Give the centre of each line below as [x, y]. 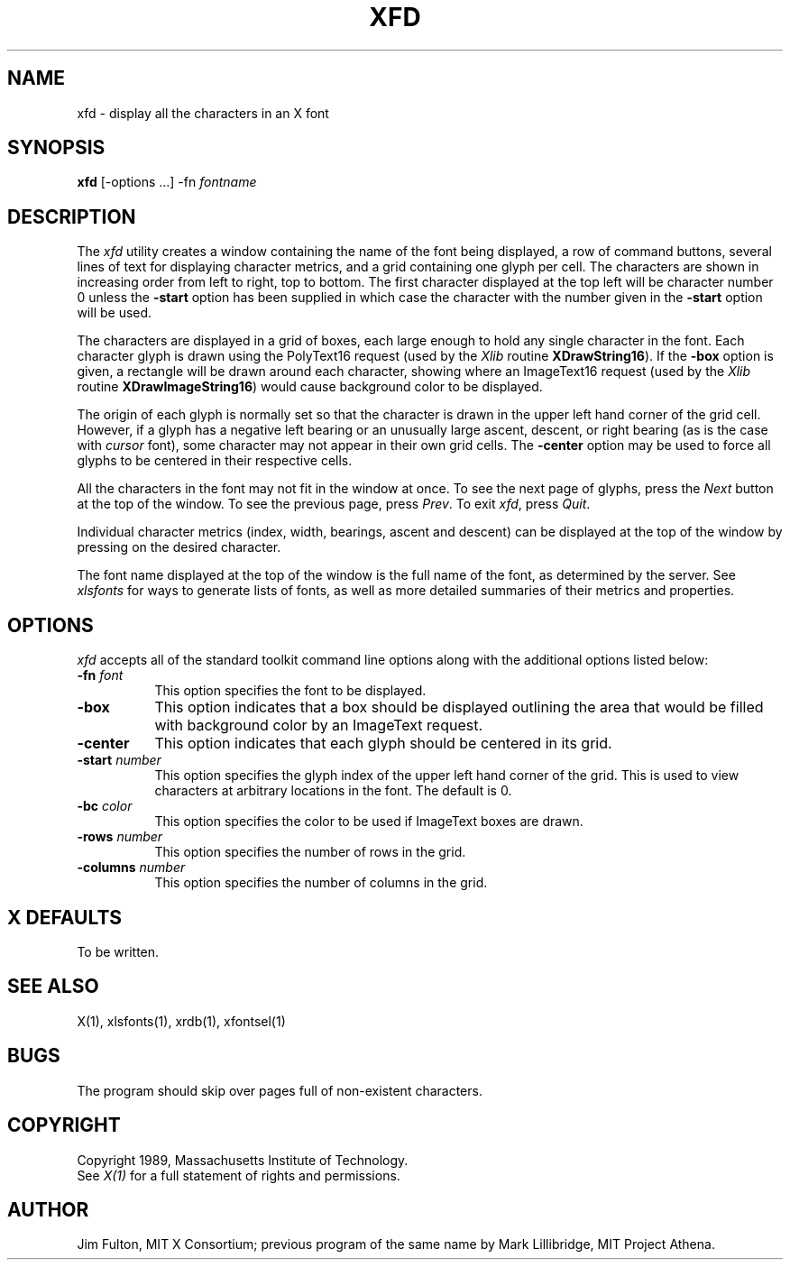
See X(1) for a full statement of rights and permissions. [239, 1175]
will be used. [115, 313]
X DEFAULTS [65, 917]
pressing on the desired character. [179, 547]
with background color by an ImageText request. [319, 725]
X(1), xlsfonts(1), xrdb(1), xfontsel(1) [181, 1021]
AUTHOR [48, 1209]
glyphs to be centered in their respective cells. [215, 461]
